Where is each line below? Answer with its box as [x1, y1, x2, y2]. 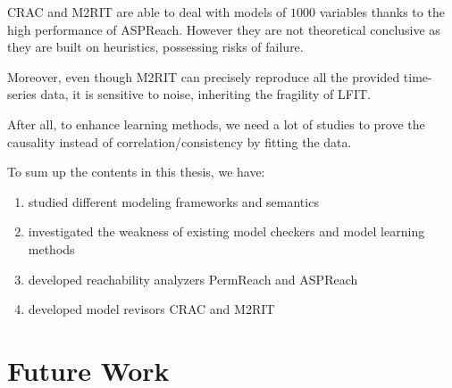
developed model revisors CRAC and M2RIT [28, 300, 275, 318]
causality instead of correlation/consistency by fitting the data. [7, 132, 352, 151]
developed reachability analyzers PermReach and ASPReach [28, 269, 358, 288]
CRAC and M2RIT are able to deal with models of [7, 3, 287, 21]
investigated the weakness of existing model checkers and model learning [28, 222, 425, 241]
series [7, 85, 37, 103]
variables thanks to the [319, 3, 445, 21]
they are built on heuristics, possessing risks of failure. [7, 37, 304, 56]
